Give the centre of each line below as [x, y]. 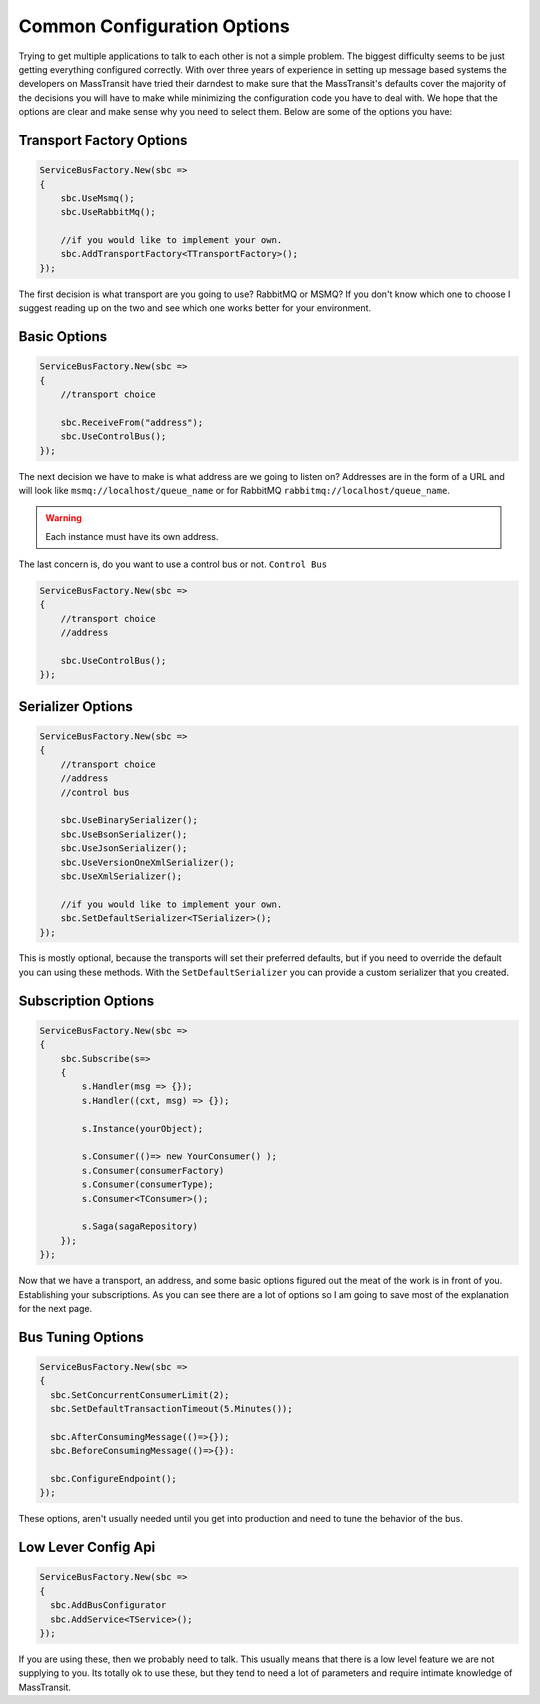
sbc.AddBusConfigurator [108, 1605]
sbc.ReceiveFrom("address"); [132, 422]
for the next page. [55, 1308]
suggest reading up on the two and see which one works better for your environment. [195, 308]
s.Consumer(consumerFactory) [153, 1170]
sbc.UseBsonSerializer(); [124, 834]
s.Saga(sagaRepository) [140, 1226]
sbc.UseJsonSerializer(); [124, 848]
